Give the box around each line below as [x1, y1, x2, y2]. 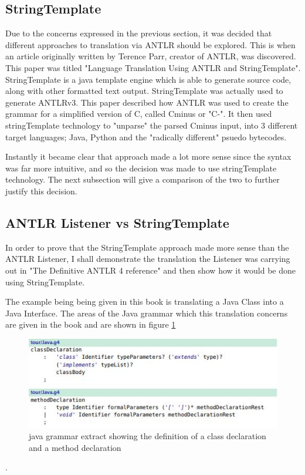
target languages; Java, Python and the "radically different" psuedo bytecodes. [5, 130, 287, 143]
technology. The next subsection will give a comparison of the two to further [5, 173, 280, 186]
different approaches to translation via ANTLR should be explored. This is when [5, 38, 296, 50]
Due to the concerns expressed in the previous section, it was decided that [5, 27, 272, 39]
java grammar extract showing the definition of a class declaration [29, 430, 266, 442]
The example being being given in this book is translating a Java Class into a [5, 295, 284, 308]
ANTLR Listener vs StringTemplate [5, 213, 229, 231]
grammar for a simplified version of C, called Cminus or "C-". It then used [5, 107, 272, 120]
